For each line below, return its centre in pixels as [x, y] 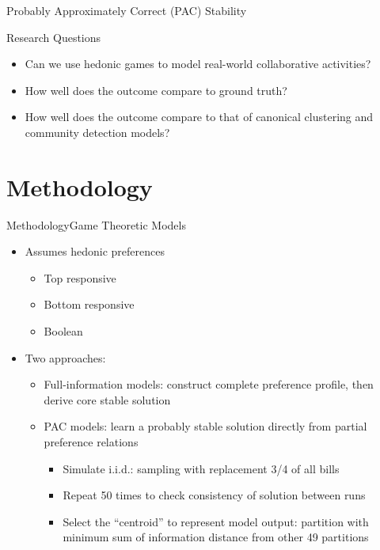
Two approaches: [65, 357]
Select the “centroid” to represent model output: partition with [216, 521]
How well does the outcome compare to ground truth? [156, 90]
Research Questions [54, 37]
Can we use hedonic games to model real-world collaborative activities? [198, 64]
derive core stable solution [107, 399]
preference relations [91, 442]
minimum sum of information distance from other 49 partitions [216, 537]
